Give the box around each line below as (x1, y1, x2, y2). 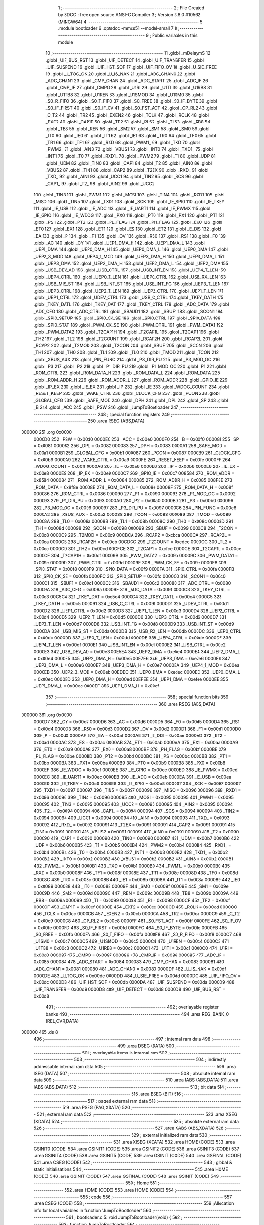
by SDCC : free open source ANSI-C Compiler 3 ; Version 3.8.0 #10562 (58, 12, 201, 18)
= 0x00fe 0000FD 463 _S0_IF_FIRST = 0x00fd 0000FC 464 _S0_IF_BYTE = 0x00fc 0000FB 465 (33, 925, 227, 931)
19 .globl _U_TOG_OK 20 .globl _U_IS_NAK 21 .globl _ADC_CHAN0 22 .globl (45, 71, 195, 77)
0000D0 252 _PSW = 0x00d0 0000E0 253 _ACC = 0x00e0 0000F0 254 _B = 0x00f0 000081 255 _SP (33, 436, 239, 442)
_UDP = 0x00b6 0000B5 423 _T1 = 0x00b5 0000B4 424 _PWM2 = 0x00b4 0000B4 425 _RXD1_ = (33, 842, 232, 848)
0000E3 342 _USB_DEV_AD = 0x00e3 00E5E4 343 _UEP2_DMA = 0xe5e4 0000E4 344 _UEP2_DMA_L (33, 648, 240, 654)
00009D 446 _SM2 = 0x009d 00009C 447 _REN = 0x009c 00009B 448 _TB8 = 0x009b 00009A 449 (33, 890, 239, 896)
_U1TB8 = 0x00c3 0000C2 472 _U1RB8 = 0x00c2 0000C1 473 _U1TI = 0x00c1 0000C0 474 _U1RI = (33, 945, 233, 951)
